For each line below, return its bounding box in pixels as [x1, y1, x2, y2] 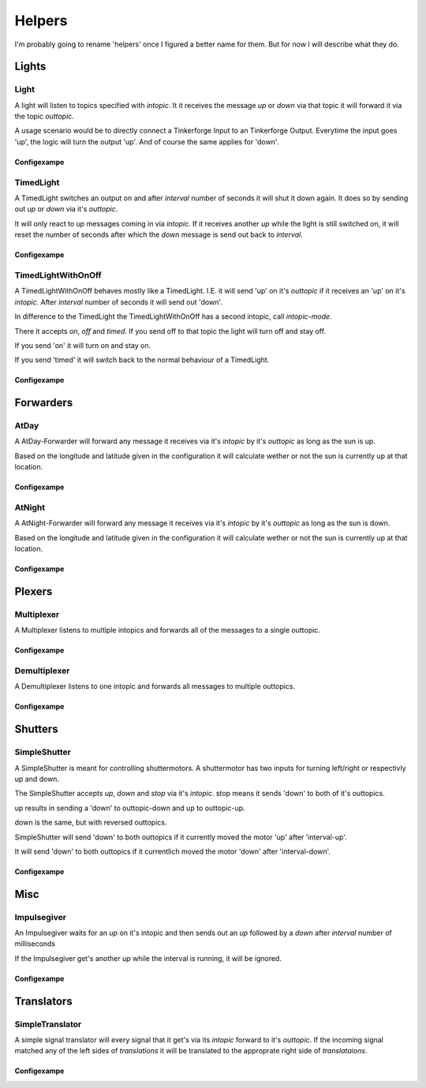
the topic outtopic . [14, 111, 74, 122]
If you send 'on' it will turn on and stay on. [14, 340, 151, 350]
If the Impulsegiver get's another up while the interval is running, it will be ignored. [14, 953, 282, 963]
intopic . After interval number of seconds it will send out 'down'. [14, 297, 222, 307]
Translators [14, 994, 73, 1008]
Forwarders [14, 396, 73, 409]
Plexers [14, 585, 53, 598]
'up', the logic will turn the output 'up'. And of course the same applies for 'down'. [14, 136, 279, 146]
